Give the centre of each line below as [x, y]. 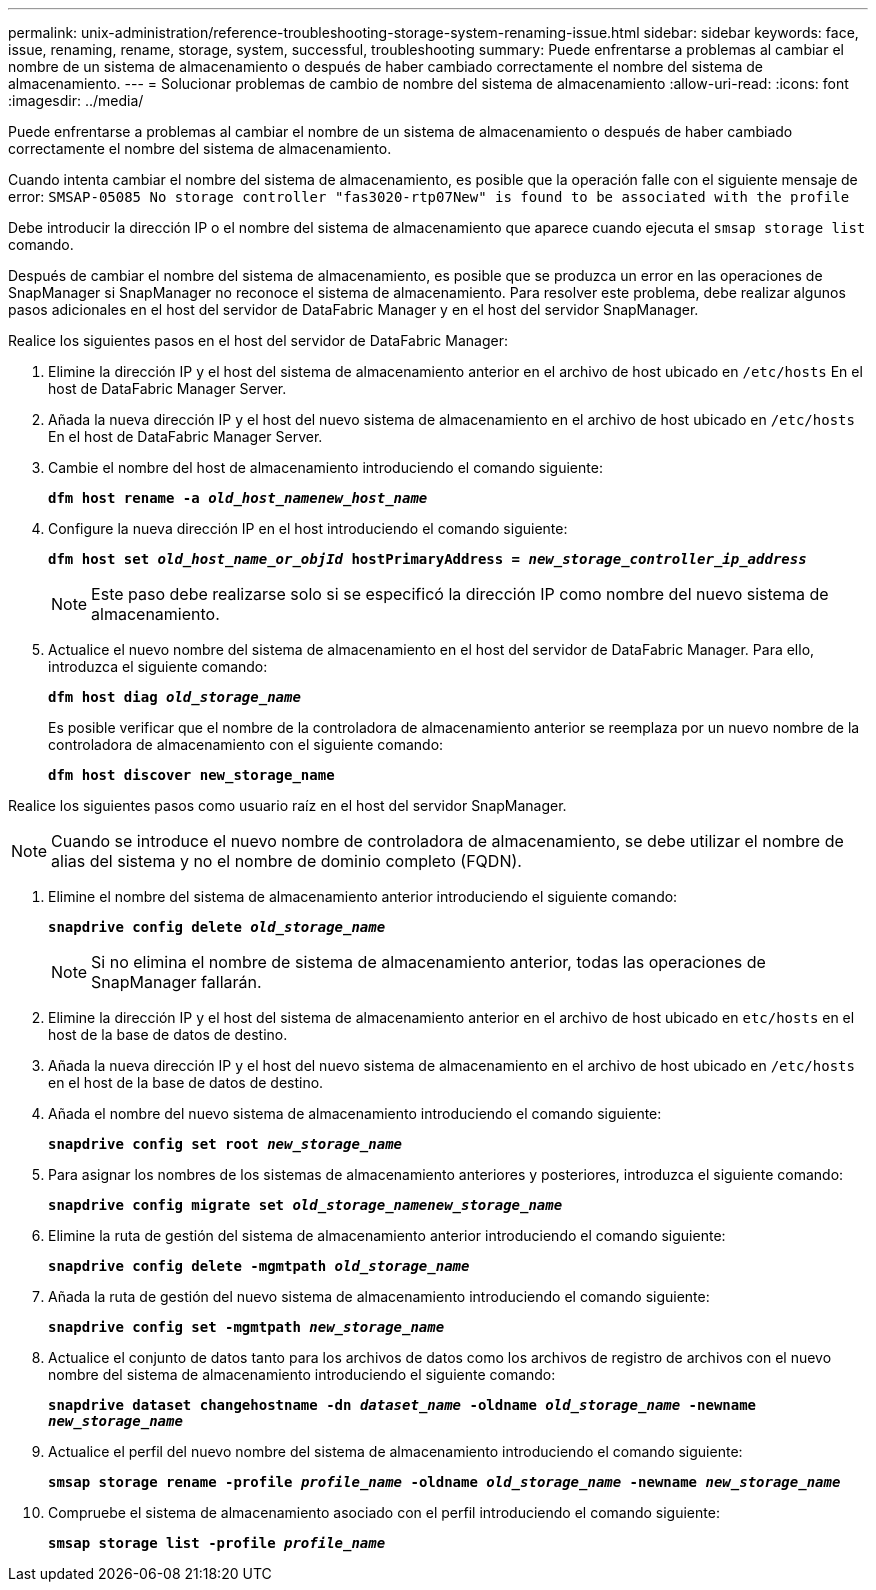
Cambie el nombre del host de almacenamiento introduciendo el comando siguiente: [325, 467]
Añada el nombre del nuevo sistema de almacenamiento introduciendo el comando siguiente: [355, 1113]
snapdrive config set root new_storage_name [225, 1144]
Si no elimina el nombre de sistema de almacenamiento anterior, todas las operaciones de [428, 962]
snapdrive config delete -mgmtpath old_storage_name [259, 1266]
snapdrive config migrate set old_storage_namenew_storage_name [305, 1205]
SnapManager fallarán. [176, 982]
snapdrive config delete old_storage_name [217, 927]
